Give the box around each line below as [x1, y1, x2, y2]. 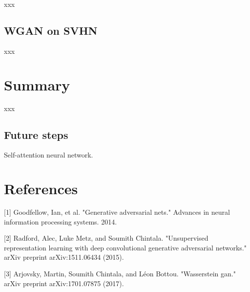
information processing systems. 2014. [4, 216, 117, 226]
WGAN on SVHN [4, 22, 98, 38]
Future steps [4, 127, 68, 142]
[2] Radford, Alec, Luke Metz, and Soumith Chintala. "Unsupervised [4, 233, 208, 243]
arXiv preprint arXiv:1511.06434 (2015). [4, 252, 124, 262]
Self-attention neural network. [4, 150, 93, 160]
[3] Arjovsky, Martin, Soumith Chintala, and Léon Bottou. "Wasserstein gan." [4, 269, 236, 278]
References [4, 179, 78, 199]
